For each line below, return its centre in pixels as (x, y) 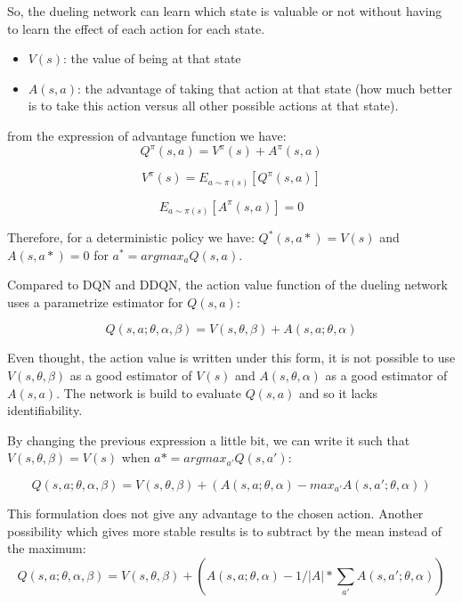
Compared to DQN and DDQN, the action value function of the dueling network (227, 285)
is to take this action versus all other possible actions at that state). (213, 106)
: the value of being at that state (152, 58)
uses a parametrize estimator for (95, 301)
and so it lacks (339, 392)
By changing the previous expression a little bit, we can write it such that (209, 440)
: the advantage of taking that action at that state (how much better (264, 88)
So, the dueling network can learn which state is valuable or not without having (225, 11)
